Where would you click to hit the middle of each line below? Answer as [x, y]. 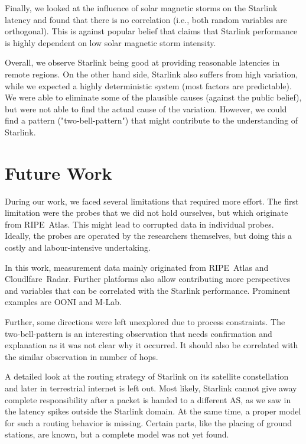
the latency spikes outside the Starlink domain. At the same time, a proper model [153, 411]
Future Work [58, 172]
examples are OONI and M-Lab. [63, 302]
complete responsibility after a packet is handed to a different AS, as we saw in [148, 399]
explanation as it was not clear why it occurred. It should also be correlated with [152, 345]
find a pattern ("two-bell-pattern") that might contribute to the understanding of [152, 120]
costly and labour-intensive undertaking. [78, 247]
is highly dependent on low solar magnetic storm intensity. [110, 42]
